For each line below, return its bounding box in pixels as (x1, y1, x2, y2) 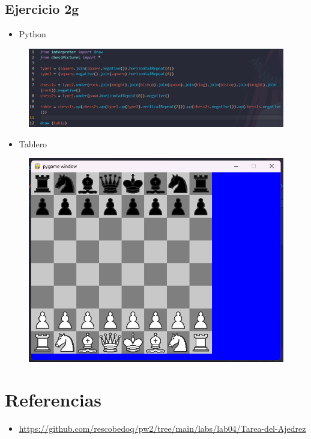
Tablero (19, 137, 47, 150)
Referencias (5, 387, 102, 412)
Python (19, 28, 46, 40)
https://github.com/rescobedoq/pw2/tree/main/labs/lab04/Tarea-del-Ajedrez (19, 422, 306, 435)
